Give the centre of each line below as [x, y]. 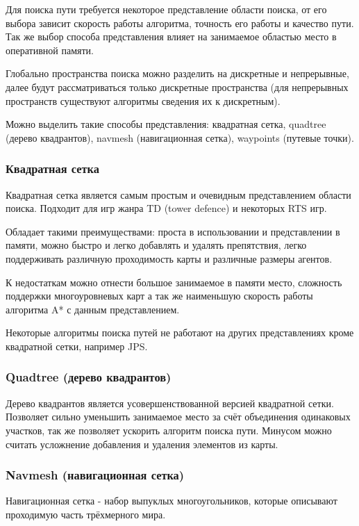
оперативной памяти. [50, 50]
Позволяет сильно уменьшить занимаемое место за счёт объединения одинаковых [178, 417]
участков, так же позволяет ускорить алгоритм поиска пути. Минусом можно [169, 430]
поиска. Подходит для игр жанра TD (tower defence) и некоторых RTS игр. [166, 208]
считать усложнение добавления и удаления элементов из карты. [142, 444]
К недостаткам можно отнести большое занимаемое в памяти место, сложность [174, 282]
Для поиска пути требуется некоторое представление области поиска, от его [166, 9]
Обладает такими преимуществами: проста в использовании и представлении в [173, 231]
